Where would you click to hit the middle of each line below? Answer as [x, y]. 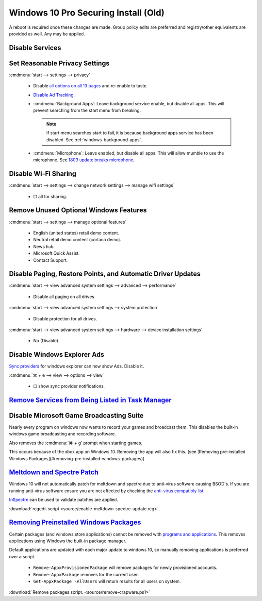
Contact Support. [50, 260]
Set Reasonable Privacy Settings [59, 63]
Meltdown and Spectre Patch [54, 473]
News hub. [44, 246]
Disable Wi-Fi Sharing [43, 174]
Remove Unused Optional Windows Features [78, 210]
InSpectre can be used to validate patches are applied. [64, 500]
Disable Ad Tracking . [54, 95]
